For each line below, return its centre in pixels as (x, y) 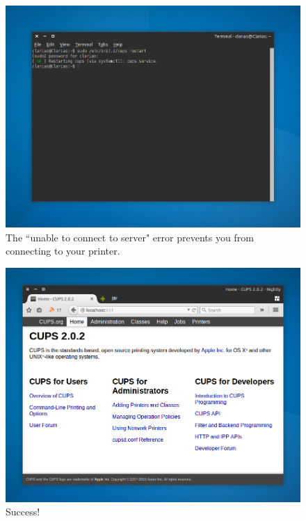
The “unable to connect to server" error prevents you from (130, 237)
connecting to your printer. (63, 251)
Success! (23, 512)
